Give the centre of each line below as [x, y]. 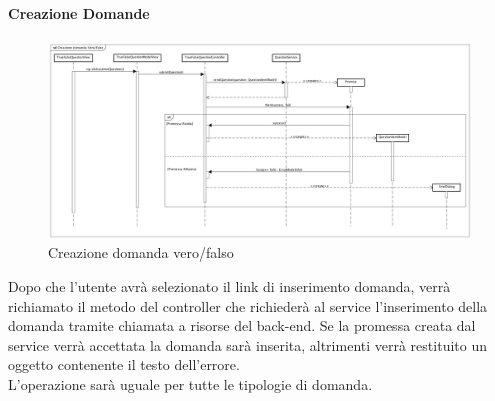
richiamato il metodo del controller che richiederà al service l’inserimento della [248, 305]
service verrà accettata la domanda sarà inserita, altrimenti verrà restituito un [247, 344]
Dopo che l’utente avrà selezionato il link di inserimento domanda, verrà [229, 286]
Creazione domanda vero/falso [141, 252]
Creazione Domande [79, 12]
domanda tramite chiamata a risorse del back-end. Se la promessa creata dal [242, 325]
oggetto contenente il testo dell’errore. [124, 364]
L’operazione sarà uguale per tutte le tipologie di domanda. [190, 384]
